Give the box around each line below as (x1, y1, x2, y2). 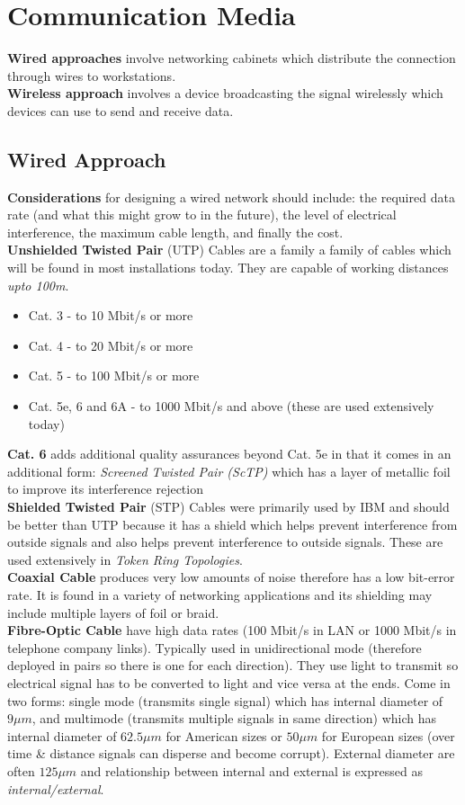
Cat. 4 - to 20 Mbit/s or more (28, 335, 193, 354)
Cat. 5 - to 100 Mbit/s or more (28, 366, 200, 385)
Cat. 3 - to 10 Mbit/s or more (28, 306, 193, 325)
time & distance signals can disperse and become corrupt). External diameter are (7, 744, 455, 763)
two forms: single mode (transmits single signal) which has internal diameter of (7, 691, 443, 710)
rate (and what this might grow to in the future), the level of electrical (7, 205, 397, 224)
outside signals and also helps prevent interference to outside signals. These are (7, 532, 443, 551)
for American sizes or (165, 726, 282, 745)
